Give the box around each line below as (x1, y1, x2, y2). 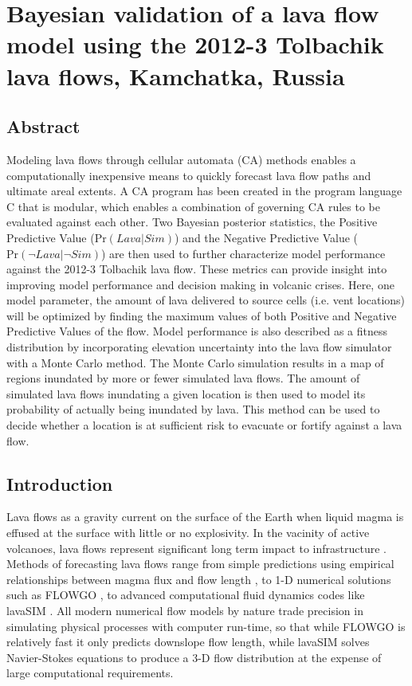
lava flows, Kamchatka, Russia (6, 59, 345, 92)
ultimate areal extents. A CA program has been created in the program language (6, 182, 402, 199)
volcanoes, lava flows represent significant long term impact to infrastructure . (6, 539, 387, 556)
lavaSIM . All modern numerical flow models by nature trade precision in (6, 602, 363, 618)
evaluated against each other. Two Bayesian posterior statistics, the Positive (6, 214, 378, 230)
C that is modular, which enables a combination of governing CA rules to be (6, 198, 380, 214)
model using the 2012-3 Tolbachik (6, 28, 384, 61)
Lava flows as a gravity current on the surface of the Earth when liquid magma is (6, 508, 404, 525)
